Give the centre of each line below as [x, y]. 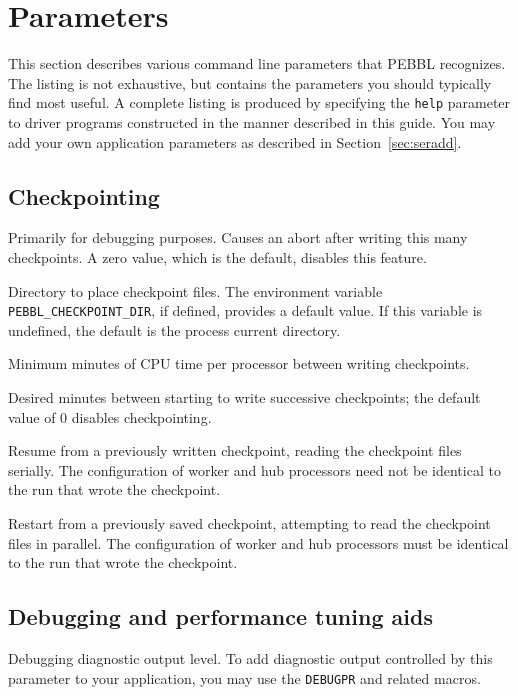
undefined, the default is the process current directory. [174, 329]
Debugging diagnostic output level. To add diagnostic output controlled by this [250, 657]
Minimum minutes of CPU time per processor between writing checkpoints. [239, 363]
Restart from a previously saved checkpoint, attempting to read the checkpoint [249, 522]
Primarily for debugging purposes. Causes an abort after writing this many [238, 237]
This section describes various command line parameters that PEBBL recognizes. [257, 63]
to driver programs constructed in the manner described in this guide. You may [252, 121]
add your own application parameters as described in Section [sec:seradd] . [235, 141]
